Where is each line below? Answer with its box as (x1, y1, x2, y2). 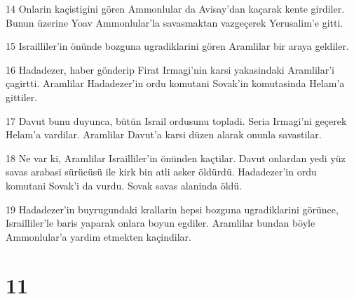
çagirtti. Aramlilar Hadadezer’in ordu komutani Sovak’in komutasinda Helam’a (6, 76, 345, 91)
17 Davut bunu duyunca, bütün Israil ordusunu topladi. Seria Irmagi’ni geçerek (6, 113, 347, 128)
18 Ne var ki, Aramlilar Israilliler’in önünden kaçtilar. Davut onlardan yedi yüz (6, 150, 346, 165)
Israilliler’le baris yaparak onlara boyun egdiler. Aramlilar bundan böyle (6, 215, 315, 230)
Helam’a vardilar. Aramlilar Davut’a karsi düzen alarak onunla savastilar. (6, 127, 322, 142)
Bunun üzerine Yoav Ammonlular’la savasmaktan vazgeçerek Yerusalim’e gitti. (6, 15, 343, 29)
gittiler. (6, 89, 38, 104)
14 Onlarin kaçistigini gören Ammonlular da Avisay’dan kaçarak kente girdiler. (6, 1, 345, 15)
